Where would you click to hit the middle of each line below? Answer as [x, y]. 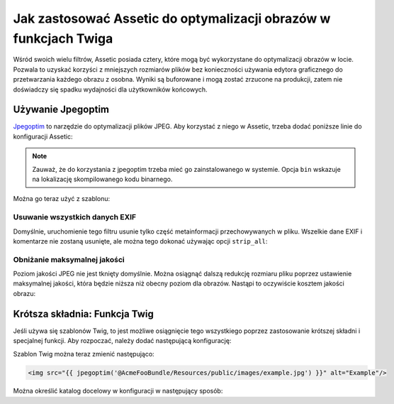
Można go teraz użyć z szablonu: [62, 199]
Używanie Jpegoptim [61, 110]
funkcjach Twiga [63, 38]
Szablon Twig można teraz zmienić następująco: [84, 354]
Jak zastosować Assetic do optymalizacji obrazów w [172, 18]
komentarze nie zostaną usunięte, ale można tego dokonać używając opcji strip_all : [140, 241]
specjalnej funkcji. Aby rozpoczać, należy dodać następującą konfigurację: [122, 341]
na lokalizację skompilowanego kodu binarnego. [102, 179]
